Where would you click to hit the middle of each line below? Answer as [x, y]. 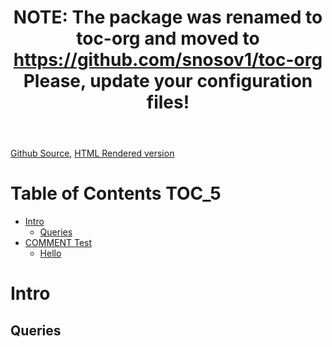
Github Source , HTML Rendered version [92, 153]
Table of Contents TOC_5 [116, 193]
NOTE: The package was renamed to [168, 17]
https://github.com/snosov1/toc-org [168, 60]
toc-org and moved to [168, 38]
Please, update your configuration [168, 81]
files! [168, 102]
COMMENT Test [58, 243]
